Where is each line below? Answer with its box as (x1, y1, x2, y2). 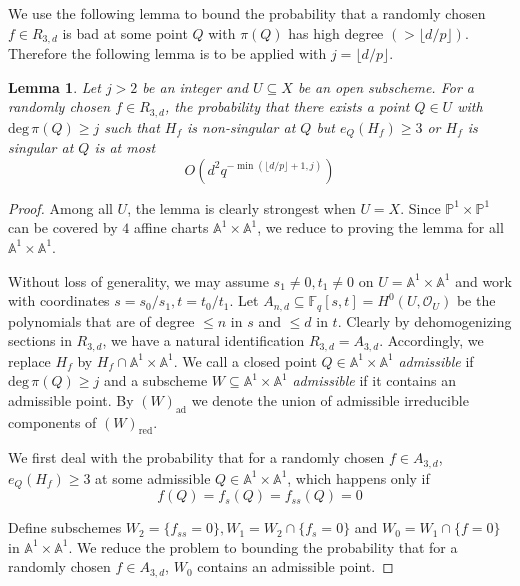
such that (104, 116, 160, 137)
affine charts (134, 217, 209, 238)
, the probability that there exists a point (164, 96, 410, 117)
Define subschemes (8, 517, 122, 538)
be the (456, 290, 496, 311)
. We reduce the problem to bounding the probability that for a (68, 536, 458, 557)
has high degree (288, 22, 384, 43)
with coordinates (8, 290, 110, 311)
